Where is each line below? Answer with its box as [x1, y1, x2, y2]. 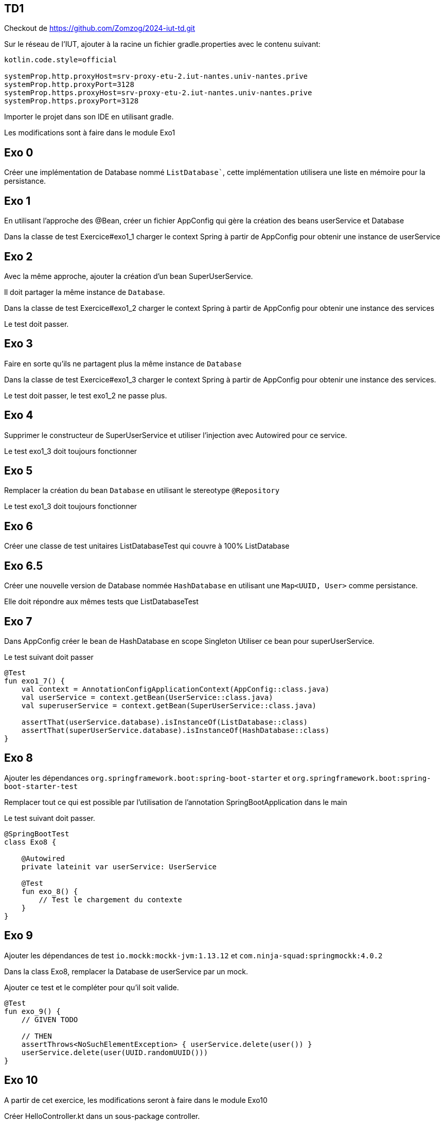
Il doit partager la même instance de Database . [4, 287, 165, 296]
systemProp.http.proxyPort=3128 [4, 80, 134, 89]
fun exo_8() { [21, 887, 78, 896]
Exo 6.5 [4, 559, 43, 572]
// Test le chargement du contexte [39, 895, 182, 904]
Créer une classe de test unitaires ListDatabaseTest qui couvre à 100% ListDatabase [4, 541, 290, 551]
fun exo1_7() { [4, 677, 65, 686]
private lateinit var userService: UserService [21, 862, 217, 871]
